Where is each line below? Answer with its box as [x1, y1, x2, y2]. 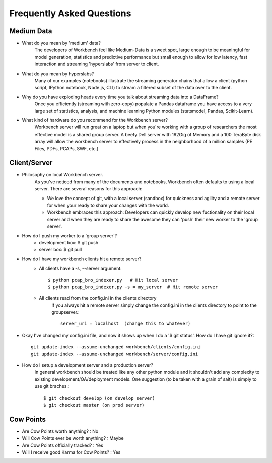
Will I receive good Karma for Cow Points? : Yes [22, 449, 121, 455]
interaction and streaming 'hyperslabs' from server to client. [34, 61, 159, 68]
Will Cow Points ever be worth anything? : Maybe [22, 435, 124, 441]
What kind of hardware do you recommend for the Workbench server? [22, 117, 168, 123]
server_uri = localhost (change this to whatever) [60, 321, 191, 327]
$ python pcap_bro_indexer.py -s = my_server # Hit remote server [48, 284, 218, 290]
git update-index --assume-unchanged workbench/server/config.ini [31, 351, 198, 357]
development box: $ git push [39, 239, 98, 245]
